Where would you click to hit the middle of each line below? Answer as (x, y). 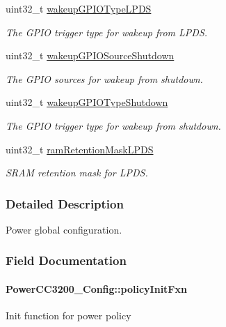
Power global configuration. (64, 229)
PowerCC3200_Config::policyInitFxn (96, 289)
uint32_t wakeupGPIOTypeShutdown (87, 102)
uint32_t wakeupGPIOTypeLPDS (79, 8)
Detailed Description (65, 203)
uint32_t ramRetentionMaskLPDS (80, 149)
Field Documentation (66, 260)
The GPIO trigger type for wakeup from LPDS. (107, 32)
